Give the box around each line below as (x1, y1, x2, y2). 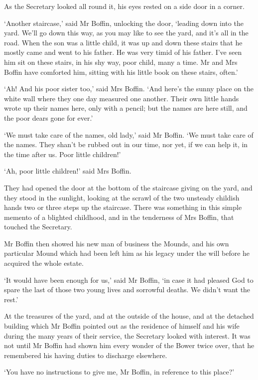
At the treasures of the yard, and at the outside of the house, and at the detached (4, 311, 254, 321)
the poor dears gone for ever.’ (4, 112, 93, 123)
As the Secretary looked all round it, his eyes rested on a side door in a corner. (4, 1, 245, 11)
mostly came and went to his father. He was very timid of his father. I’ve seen (4, 47, 242, 57)
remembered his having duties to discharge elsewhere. (4, 350, 167, 360)
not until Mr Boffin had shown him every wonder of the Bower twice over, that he (4, 340, 255, 351)
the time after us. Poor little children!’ (4, 149, 121, 159)
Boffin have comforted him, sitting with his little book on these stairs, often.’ (4, 66, 238, 77)
